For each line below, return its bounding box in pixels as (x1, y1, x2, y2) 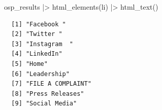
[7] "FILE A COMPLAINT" (11, 80, 91, 88)
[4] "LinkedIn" (11, 50, 62, 58)
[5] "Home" (11, 60, 48, 67)
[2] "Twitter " (11, 30, 62, 38)
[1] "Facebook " (11, 20, 66, 28)
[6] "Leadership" (11, 70, 70, 78)
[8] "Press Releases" (11, 90, 84, 97)
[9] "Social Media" (11, 100, 77, 107)
